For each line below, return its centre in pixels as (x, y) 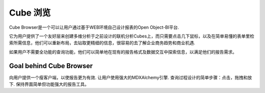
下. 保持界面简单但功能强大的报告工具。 (49, 84)
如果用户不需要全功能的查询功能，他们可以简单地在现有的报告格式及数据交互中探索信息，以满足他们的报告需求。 (123, 52)
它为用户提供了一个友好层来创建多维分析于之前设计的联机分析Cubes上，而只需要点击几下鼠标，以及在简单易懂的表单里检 (132, 36)
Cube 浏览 (30, 13)
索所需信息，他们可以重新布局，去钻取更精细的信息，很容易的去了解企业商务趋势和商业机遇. (102, 43)
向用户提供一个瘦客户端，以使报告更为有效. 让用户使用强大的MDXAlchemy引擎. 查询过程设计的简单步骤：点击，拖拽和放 (131, 77)
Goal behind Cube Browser (51, 66)
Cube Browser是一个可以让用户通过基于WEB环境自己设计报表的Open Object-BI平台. (94, 27)
